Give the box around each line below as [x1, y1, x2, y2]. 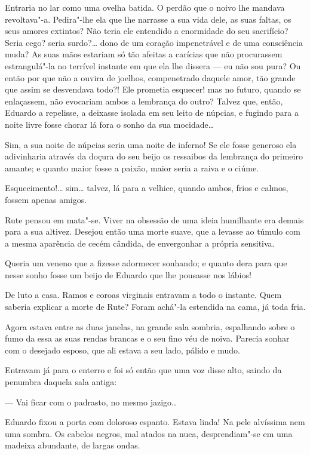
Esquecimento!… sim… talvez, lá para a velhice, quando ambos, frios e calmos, [5, 182, 288, 194]
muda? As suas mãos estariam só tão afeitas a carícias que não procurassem [5, 48, 283, 60]
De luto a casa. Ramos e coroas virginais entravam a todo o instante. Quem [5, 288, 282, 301]
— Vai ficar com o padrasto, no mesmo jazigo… [5, 395, 177, 408]
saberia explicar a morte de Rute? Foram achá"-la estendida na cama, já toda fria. [5, 300, 306, 313]
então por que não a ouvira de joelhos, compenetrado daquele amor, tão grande [5, 71, 296, 84]
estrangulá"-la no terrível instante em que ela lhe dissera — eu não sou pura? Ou [5, 59, 301, 72]
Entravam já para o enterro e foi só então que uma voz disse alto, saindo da [5, 364, 282, 376]
